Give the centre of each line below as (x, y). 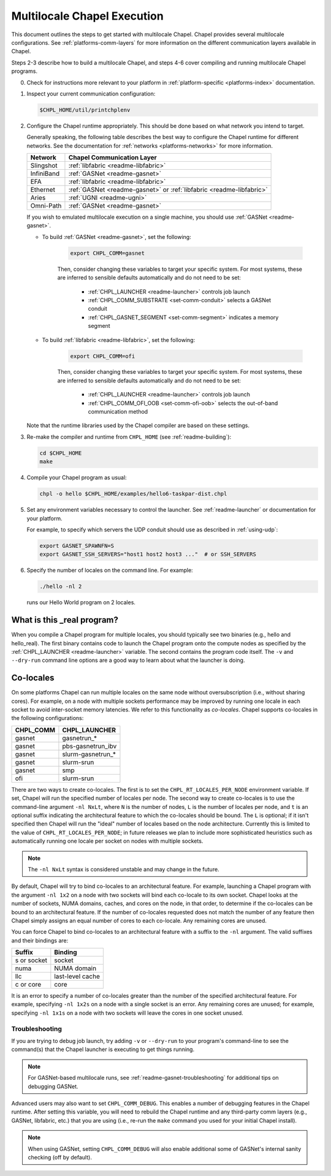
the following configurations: (48, 718)
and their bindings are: (40, 940)
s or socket (31, 960)
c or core (28, 985)
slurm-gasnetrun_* (89, 754)
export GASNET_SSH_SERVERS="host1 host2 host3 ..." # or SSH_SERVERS (148, 554)
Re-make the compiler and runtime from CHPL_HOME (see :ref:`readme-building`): (129, 437)
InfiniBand (45, 173)
